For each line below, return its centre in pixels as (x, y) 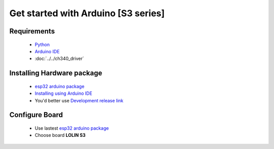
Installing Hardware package (56, 73)
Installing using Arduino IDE (63, 93)
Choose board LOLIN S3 (60, 135)
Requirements (32, 31)
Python (42, 44)
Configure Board (36, 115)
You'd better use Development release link (79, 100)
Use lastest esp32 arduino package (72, 128)
